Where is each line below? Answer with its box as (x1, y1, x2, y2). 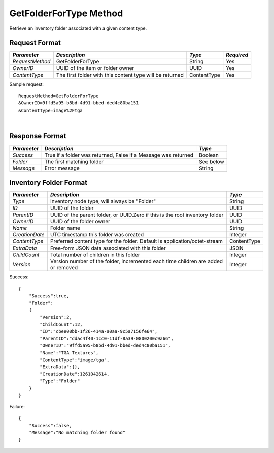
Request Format (9, 39, 61, 47)
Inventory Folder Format (9, 178, 88, 187)
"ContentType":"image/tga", (40, 357, 110, 363)
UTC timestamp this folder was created (50, 231, 144, 238)
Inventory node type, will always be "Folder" (50, 198, 156, 205)
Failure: (9, 404, 25, 410)
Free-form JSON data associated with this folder (50, 245, 166, 252)
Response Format (9, 132, 66, 141)
